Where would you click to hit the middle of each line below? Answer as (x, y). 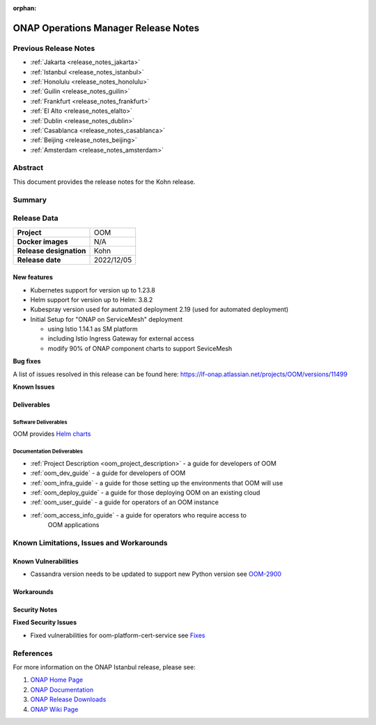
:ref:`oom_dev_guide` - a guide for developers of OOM (108, 473)
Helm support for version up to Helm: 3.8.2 (92, 299)
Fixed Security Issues (45, 623)
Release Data (36, 218)
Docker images (43, 242)
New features (33, 277)
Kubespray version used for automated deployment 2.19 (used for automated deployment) (159, 309)
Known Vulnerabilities (46, 561)
